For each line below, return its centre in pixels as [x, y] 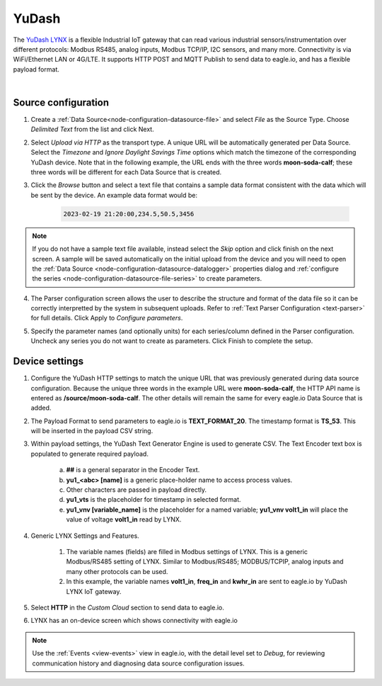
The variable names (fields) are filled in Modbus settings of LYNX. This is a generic [187, 552]
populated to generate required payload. [89, 454]
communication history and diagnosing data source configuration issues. [138, 663]
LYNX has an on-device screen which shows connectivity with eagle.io [134, 621]
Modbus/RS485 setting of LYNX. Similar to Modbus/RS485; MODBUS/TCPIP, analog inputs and [205, 562]
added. [41, 408]
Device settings [48, 361]
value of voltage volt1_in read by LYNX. [124, 519]
